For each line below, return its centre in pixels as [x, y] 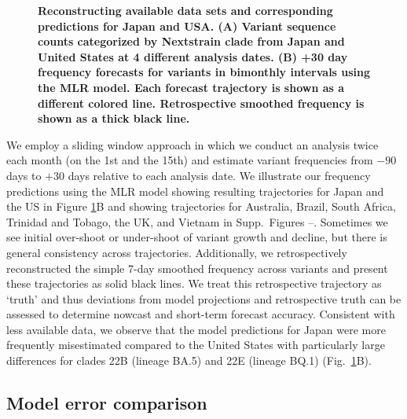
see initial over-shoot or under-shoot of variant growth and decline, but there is [197, 237]
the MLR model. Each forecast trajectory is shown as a [191, 87]
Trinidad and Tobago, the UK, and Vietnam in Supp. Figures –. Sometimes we [197, 221]
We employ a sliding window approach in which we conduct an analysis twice [192, 144]
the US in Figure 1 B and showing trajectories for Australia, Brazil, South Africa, [201, 206]
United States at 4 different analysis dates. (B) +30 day [193, 56]
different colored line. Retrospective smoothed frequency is [201, 103]
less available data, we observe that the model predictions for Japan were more [196, 329]
